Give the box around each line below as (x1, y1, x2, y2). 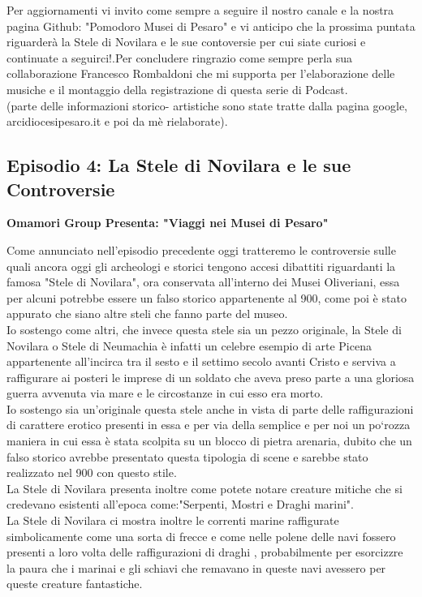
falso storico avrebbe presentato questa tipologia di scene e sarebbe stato (6, 448, 368, 465)
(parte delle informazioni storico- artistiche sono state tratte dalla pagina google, (6, 97, 408, 114)
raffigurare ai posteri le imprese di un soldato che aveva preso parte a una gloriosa (6, 368, 415, 385)
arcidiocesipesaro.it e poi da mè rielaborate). (6, 113, 228, 130)
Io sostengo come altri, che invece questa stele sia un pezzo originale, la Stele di (6, 320, 402, 337)
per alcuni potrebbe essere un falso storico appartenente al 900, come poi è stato (6, 289, 407, 306)
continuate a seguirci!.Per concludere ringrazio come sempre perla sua (6, 49, 353, 66)
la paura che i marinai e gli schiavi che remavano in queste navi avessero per (6, 559, 386, 576)
